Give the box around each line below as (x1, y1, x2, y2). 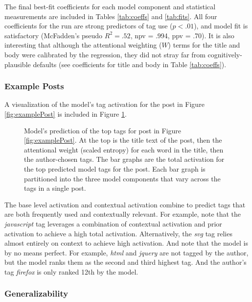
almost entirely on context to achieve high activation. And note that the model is (4, 238, 248, 248)
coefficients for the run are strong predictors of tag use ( (4, 21, 173, 31)
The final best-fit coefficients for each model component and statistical (4, 1, 216, 11)
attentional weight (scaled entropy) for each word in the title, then (24, 144, 224, 154)
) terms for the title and (168, 40, 240, 50)
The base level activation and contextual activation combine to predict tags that (4, 199, 246, 209)
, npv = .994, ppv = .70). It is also (130, 30, 234, 40)
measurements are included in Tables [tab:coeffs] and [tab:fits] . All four (4, 11, 217, 21)
